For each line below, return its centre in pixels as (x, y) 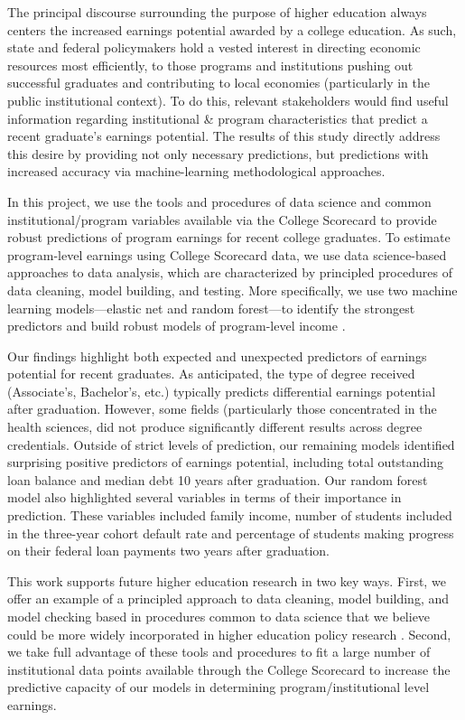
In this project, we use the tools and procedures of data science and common (219, 201)
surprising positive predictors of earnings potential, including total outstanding (225, 462)
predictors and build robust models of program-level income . (177, 326)
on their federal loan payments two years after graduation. (168, 551)
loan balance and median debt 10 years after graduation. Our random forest (218, 479)
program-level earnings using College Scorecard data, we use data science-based (227, 254)
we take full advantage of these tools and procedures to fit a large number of (219, 652)
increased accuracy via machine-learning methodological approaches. (196, 171)
